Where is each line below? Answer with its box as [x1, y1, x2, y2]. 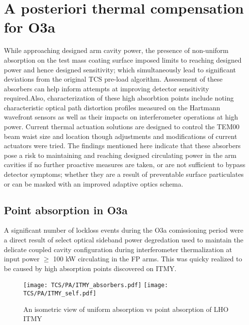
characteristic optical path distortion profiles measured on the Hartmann [4, 102, 220, 112]
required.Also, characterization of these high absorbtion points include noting [4, 93, 234, 103]
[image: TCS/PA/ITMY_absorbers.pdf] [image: [23, 282, 168, 289]
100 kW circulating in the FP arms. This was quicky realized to [53, 254, 242, 264]
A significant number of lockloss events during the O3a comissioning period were [4, 225, 244, 235]
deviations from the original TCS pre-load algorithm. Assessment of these [4, 74, 223, 84]
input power [4, 254, 40, 264]
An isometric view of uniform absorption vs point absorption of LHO [23, 304, 229, 314]
